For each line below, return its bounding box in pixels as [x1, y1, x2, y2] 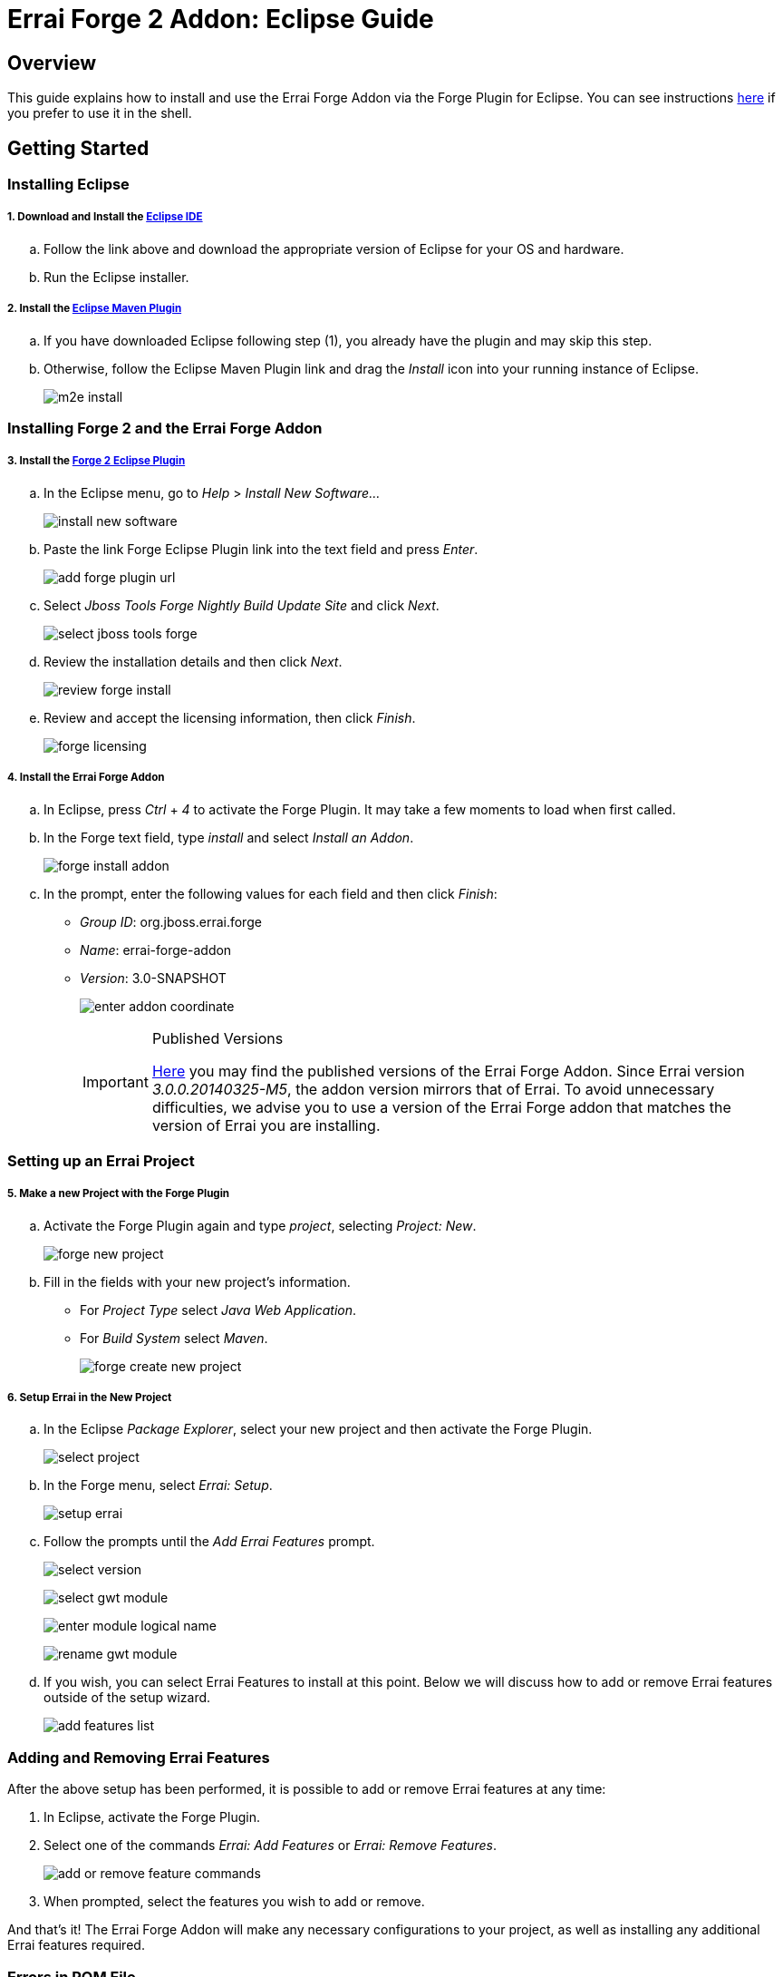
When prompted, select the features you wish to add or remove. [43, 1894, 425, 1910]
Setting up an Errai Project [7, 1151, 195, 1170]
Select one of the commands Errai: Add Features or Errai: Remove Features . [43, 1837, 497, 1854]
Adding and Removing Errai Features [7, 1748, 270, 1767]
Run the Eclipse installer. [43, 268, 189, 285]
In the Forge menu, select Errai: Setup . [43, 1477, 273, 1494]
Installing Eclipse [7, 175, 130, 194]
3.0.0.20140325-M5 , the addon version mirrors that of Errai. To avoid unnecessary [151, 1079, 715, 1098]
